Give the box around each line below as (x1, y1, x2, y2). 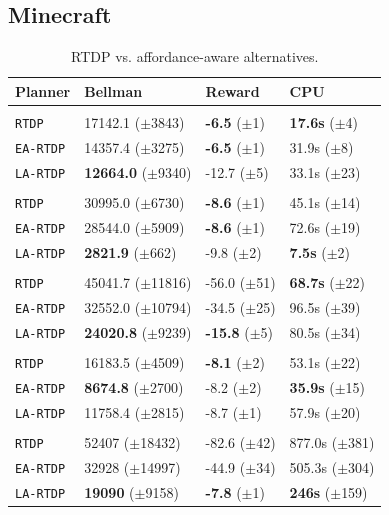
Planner (15, 80, 71, 101)
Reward (205, 80, 260, 101)
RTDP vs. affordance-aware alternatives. (71, 46, 319, 67)
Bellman (84, 80, 143, 101)
